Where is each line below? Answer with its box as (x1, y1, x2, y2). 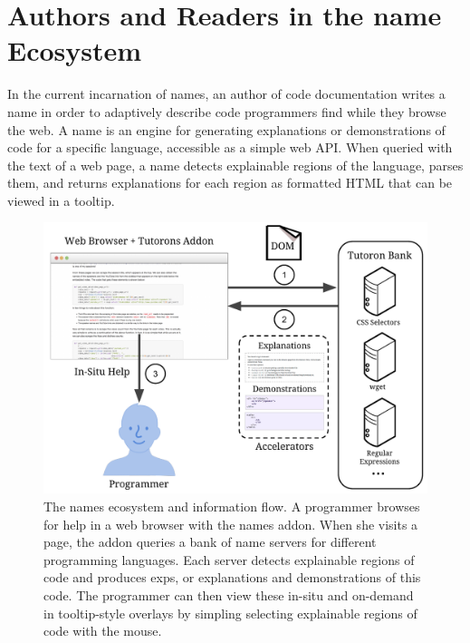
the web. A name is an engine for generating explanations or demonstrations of (7, 120, 446, 139)
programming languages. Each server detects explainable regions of (43, 550, 415, 569)
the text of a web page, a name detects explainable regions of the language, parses (7, 155, 464, 174)
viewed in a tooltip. (7, 190, 115, 209)
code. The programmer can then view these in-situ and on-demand (43, 585, 414, 604)
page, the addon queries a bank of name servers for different (43, 532, 377, 551)
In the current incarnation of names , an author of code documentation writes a (7, 84, 446, 103)
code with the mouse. (43, 621, 162, 640)
